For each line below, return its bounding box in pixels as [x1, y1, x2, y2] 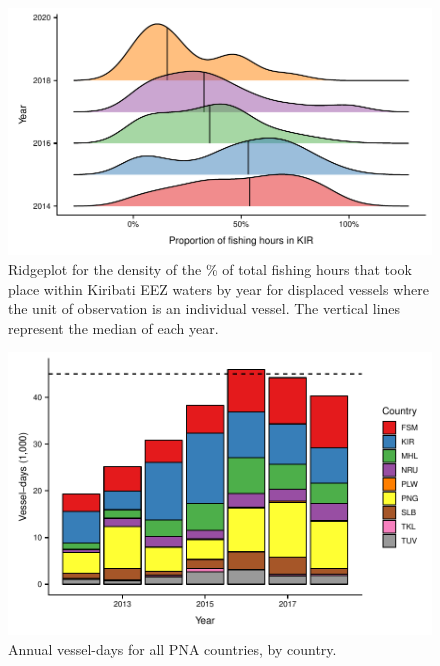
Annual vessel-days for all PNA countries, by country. [8, 638, 337, 659]
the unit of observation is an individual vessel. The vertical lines [8, 298, 401, 319]
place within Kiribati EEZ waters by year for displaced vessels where [8, 278, 429, 299]
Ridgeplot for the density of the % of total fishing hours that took [8, 258, 412, 279]
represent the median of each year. [8, 317, 219, 338]
